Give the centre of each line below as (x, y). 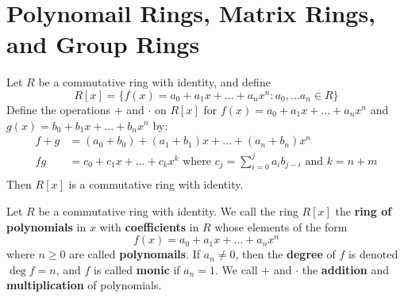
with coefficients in (149, 226)
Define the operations (58, 109)
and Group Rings (103, 44)
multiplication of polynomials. (84, 285)
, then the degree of (285, 254)
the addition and (345, 269)
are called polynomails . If (135, 254)
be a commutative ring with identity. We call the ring (168, 211)
